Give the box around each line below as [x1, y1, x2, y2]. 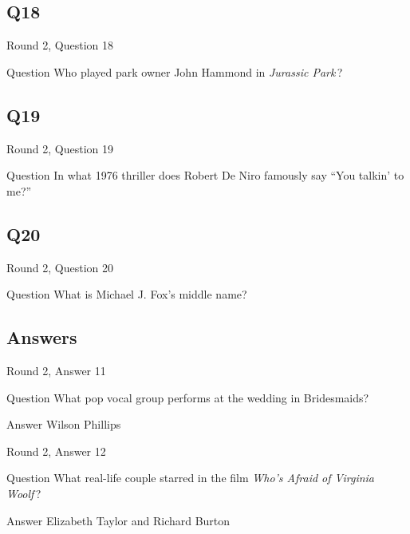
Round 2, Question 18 [6, 37, 114, 53]
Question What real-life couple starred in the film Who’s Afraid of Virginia [6, 469, 375, 486]
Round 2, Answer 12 [6, 442, 106, 459]
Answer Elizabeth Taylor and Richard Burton [6, 512, 231, 528]
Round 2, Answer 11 [6, 362, 106, 378]
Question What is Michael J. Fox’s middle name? [6, 286, 247, 303]
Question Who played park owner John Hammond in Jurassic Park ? [6, 63, 343, 80]
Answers [6, 325, 77, 350]
